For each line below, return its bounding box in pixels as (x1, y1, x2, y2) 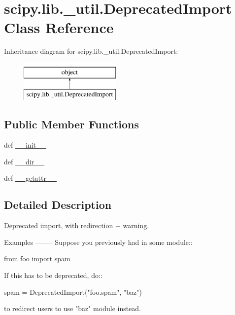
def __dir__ (4, 156, 45, 166)
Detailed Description (4, 197, 112, 212)
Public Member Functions (4, 117, 139, 132)
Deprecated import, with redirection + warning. (4, 220, 149, 231)
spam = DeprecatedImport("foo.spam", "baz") (4, 286, 142, 297)
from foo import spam (4, 253, 70, 264)
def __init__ (4, 140, 46, 150)
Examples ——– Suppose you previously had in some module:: (4, 236, 193, 247)
